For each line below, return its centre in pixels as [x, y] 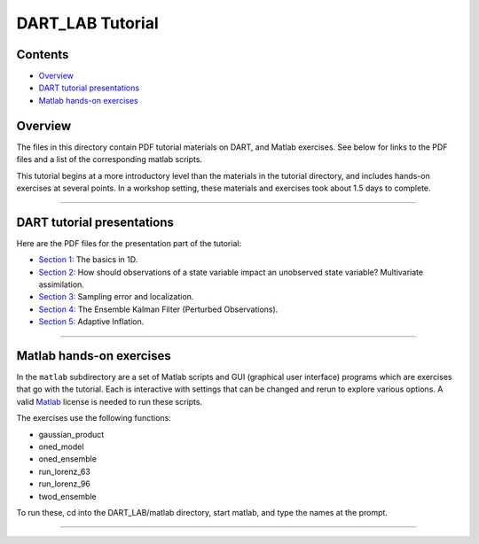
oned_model [61, 447]
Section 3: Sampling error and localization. [116, 297]
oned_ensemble [68, 459]
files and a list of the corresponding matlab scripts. [110, 159]
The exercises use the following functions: [94, 418]
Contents [43, 54]
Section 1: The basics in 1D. [88, 260]
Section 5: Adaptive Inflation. [91, 322]
